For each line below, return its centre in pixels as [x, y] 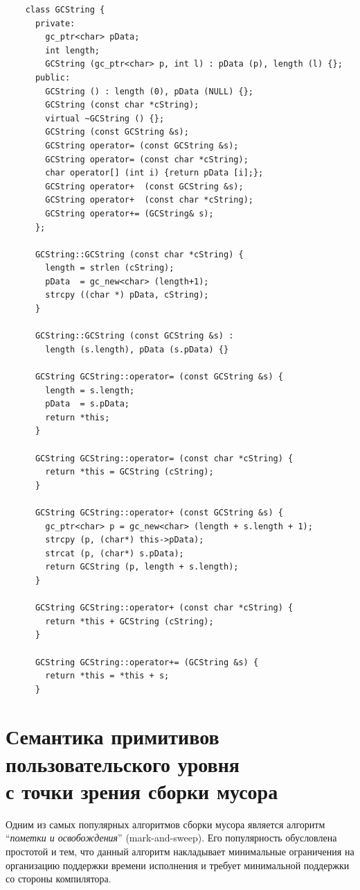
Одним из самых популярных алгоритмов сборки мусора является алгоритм [165, 824]
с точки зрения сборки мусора [142, 790]
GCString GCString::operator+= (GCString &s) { [147, 662]
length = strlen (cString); [110, 268]
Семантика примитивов [112, 736]
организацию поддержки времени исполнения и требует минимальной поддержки [178, 865]
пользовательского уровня [123, 763]
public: [53, 77]
